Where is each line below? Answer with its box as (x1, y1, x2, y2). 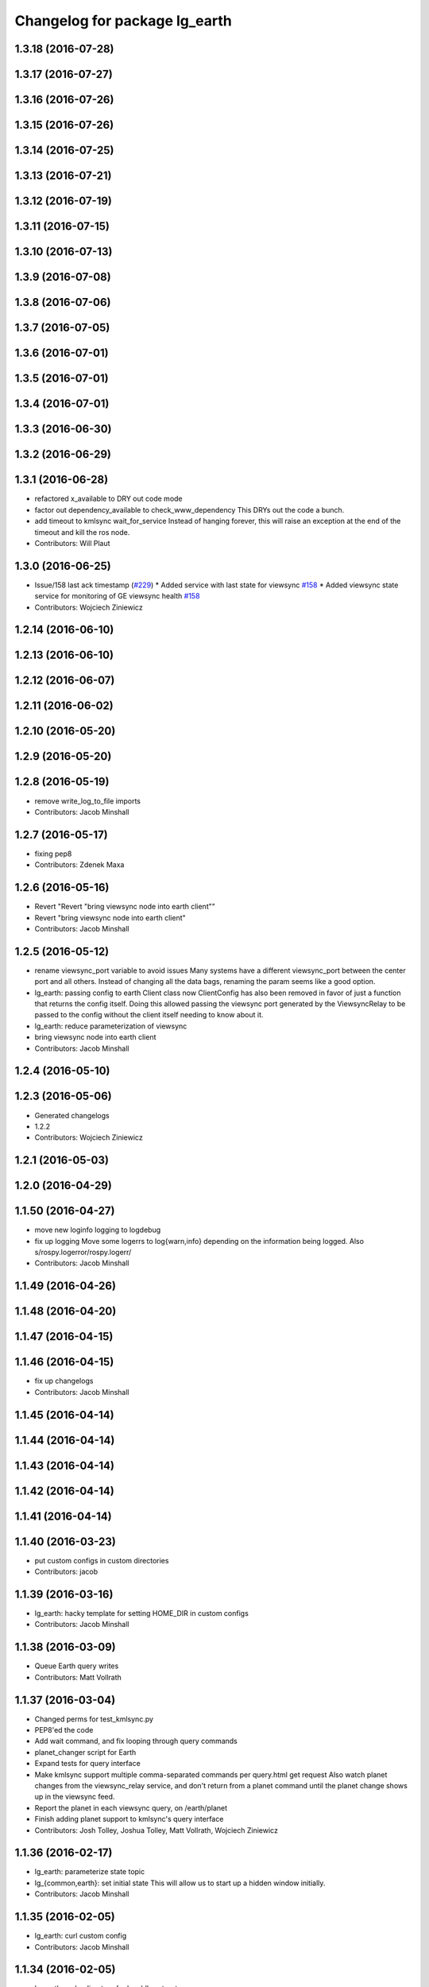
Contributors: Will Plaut (34, 538, 110, 548)
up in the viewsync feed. (34, 1792, 115, 1802)
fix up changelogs (34, 1376, 94, 1386)
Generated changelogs (34, 1110, 110, 1120)
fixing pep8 (34, 849, 72, 858)
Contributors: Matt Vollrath (34, 1672, 122, 1682)
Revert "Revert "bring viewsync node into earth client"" (34, 902, 216, 912)
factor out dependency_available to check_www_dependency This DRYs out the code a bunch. (34, 505, 345, 514)
